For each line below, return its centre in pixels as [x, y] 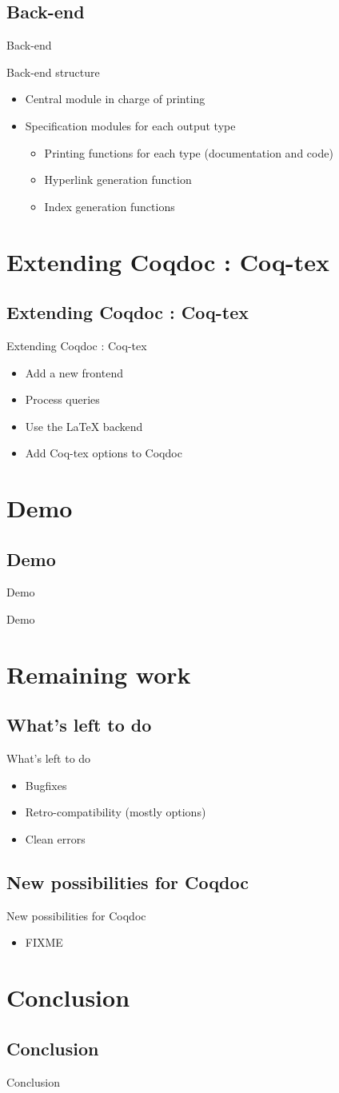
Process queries [62, 399]
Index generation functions [110, 206]
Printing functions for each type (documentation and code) [189, 152]
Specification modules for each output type [130, 125]
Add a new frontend [74, 372]
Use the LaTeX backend [84, 426]
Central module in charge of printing [115, 99]
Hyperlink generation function [118, 180]
